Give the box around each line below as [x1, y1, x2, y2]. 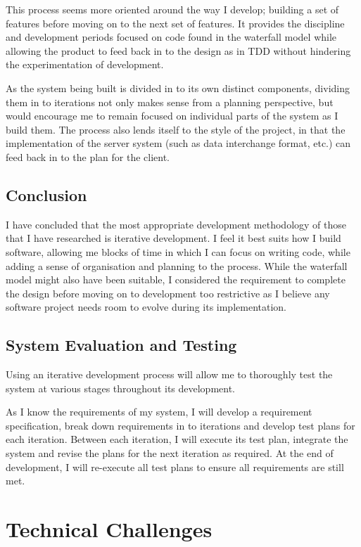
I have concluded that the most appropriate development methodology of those [6, 217, 347, 231]
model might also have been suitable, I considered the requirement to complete [6, 272, 346, 287]
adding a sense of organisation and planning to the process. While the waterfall [6, 258, 348, 273]
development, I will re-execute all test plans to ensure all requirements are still [6, 459, 344, 474]
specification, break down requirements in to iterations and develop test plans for [6, 418, 355, 432]
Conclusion [6, 184, 87, 205]
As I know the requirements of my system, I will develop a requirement [6, 404, 312, 419]
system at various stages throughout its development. [6, 380, 236, 395]
